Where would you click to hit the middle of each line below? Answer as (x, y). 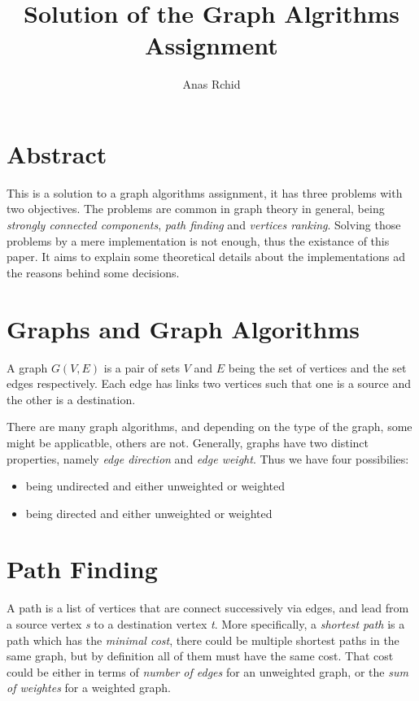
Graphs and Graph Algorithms (183, 328)
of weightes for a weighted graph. (89, 688)
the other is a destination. (71, 399)
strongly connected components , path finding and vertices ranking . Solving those (204, 225)
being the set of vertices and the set (317, 367)
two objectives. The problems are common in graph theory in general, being (196, 209)
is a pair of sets (142, 367)
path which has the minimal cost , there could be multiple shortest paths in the (203, 640)
